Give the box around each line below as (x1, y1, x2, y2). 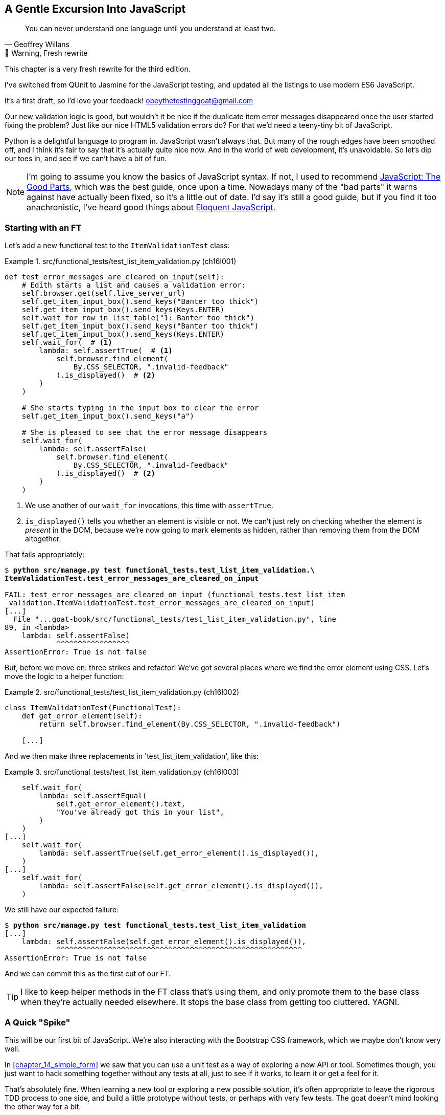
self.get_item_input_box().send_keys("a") (21, 412, 194, 421)
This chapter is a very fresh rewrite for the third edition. (5, 64, 191, 74)
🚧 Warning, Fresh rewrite (5, 49, 88, 58)
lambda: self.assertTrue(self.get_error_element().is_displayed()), (39, 849, 319, 858)
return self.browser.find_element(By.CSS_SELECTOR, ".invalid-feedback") (39, 720, 341, 729)
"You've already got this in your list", (56, 808, 224, 817)
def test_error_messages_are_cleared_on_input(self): (5, 273, 224, 281)
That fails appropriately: (5, 550, 85, 559)
